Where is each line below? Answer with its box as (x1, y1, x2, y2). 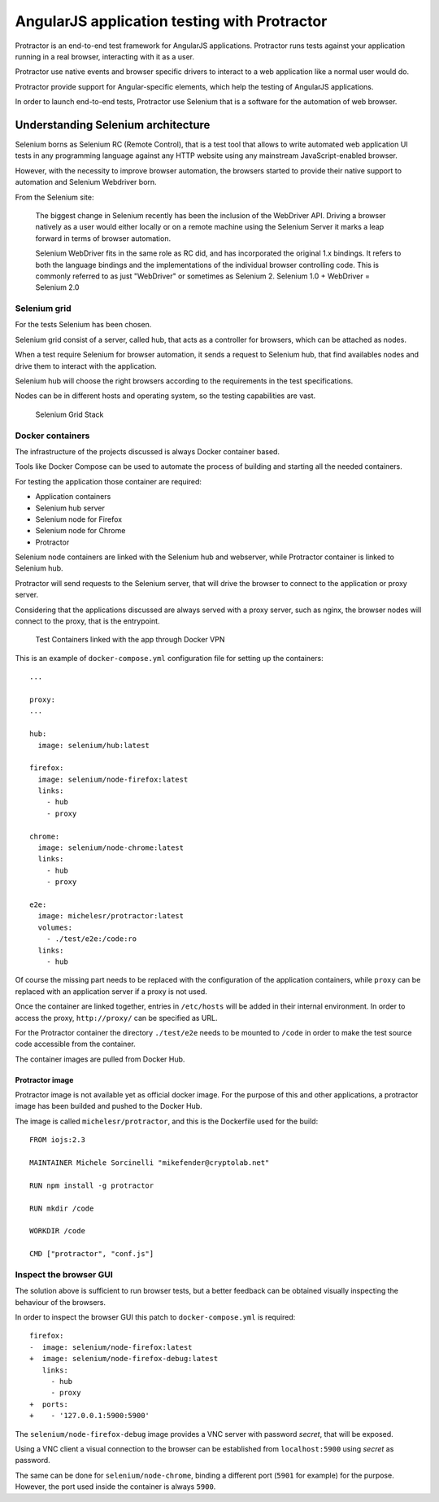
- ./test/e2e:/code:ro (46, 935, 137, 944)
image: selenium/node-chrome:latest (37, 843, 185, 852)
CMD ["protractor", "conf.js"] (29, 1250, 154, 1259)
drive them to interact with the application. (15, 361, 158, 370)
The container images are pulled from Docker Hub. (15, 1054, 185, 1064)
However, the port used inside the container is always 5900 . (15, 1482, 216, 1491)
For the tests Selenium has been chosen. (15, 320, 152, 330)
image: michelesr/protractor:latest (37, 912, 185, 921)
